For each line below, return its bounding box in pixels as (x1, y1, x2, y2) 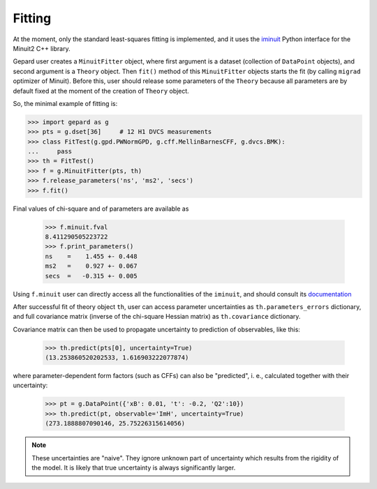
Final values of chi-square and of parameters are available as (13, 204, 189, 213)
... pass (27, 147, 73, 156)
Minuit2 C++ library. (13, 44, 71, 52)
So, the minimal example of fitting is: (13, 99, 118, 107)
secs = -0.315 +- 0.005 (45, 272, 138, 280)
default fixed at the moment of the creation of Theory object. (13, 86, 190, 95)
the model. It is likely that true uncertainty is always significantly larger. (31, 463, 236, 472)
